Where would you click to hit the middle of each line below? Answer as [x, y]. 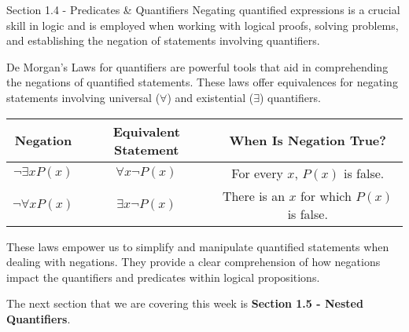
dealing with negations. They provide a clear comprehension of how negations [193, 262]
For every [257, 173]
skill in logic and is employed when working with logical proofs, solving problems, [203, 25]
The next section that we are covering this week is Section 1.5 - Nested [185, 303]
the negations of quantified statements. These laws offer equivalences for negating [202, 82]
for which [326, 195]
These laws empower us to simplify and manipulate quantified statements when [198, 246]
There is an [254, 195]
